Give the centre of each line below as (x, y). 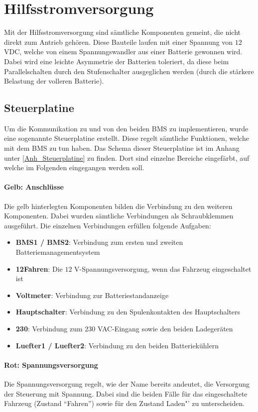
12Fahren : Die (39, 268)
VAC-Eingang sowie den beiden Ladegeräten (165, 328)
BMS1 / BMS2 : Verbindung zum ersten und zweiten (99, 242)
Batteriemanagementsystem (58, 252)
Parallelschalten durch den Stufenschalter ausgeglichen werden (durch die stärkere (129, 71)
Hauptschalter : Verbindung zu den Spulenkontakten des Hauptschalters (128, 312)
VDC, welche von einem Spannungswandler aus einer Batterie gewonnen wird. (123, 51)
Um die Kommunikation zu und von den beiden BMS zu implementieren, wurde (126, 128)
